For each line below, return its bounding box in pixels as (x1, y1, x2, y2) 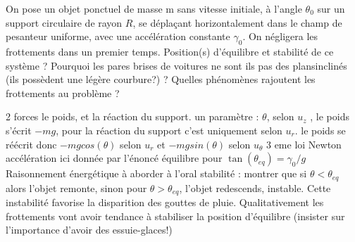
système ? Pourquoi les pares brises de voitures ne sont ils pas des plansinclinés (6, 58, 347, 72)
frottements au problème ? (6, 85, 120, 100)
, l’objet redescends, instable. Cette (179, 180, 331, 195)
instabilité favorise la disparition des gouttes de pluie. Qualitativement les (6, 195, 324, 210)
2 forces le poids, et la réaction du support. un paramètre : (6, 109, 259, 124)
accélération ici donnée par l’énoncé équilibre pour (6, 151, 223, 165)
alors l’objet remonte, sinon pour (6, 180, 147, 195)
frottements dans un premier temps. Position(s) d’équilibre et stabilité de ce (6, 44, 334, 58)
